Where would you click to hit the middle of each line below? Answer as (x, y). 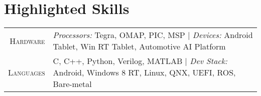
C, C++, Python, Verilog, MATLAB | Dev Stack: (140, 61)
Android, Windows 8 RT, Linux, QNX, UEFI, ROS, (144, 72)
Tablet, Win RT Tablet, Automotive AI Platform (139, 46)
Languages (27, 72)
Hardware (27, 40)
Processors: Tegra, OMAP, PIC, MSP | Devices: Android (153, 35)
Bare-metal (72, 84)
